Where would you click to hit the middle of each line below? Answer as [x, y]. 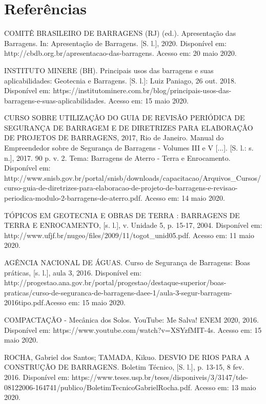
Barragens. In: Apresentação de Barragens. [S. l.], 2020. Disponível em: [115, 43]
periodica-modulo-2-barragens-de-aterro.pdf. [73, 198]
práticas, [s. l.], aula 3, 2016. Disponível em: [73, 272]
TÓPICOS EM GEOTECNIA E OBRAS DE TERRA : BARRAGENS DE [122, 215]
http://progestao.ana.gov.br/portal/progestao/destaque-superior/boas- [115, 282]
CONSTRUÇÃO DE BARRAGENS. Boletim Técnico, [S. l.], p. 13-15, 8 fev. [124, 367]
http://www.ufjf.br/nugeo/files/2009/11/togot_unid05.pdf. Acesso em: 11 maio [129, 235]
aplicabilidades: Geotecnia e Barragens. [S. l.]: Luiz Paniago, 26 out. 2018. [120, 80]
